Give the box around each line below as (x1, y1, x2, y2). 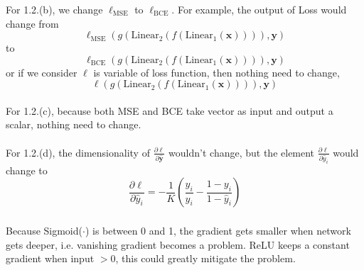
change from (6, 16, 59, 30)
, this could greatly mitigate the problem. (115, 251, 296, 266)
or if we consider (6, 64, 77, 79)
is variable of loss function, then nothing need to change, (93, 64, 340, 79)
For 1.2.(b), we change (6, 1, 103, 16)
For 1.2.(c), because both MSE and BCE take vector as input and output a (6, 103, 333, 118)
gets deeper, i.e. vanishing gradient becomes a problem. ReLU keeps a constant (6, 237, 350, 252)
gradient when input (6, 251, 95, 266)
